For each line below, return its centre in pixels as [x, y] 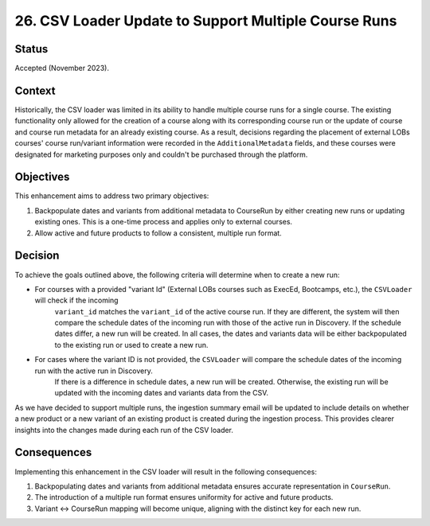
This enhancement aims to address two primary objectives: [112, 196]
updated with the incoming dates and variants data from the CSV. [162, 393]
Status [31, 49]
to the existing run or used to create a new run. [131, 345]
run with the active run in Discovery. [94, 371]
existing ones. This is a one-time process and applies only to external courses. [164, 222]
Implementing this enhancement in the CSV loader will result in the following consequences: [166, 471]
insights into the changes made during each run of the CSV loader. [124, 430]
